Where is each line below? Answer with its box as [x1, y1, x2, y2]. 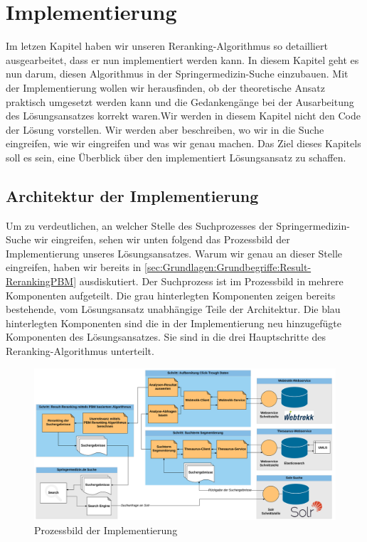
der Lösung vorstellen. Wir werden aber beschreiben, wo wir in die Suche [6, 122, 324, 137]
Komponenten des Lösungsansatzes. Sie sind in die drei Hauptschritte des [6, 329, 326, 344]
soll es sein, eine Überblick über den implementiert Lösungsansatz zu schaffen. [6, 149, 346, 164]
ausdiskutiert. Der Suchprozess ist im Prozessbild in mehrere [79, 274, 344, 289]
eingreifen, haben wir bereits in [6, 260, 142, 275]
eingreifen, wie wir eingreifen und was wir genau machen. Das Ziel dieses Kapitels [6, 136, 361, 151]
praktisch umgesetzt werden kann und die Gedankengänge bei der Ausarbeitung [6, 94, 354, 109]
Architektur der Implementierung [6, 184, 259, 206]
